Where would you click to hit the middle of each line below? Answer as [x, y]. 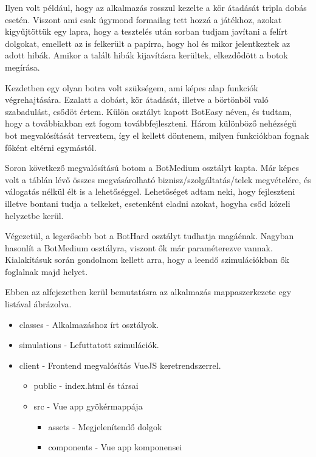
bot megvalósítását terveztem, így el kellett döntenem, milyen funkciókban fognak [157, 135]
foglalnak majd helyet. [46, 271]
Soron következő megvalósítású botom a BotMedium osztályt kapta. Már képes [152, 168]
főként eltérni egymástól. [51, 147]
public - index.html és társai [86, 385]
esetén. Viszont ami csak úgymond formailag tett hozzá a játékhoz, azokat [143, 19]
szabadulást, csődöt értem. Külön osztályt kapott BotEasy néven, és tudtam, [149, 111]
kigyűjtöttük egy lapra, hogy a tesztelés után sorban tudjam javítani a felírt [146, 31]
